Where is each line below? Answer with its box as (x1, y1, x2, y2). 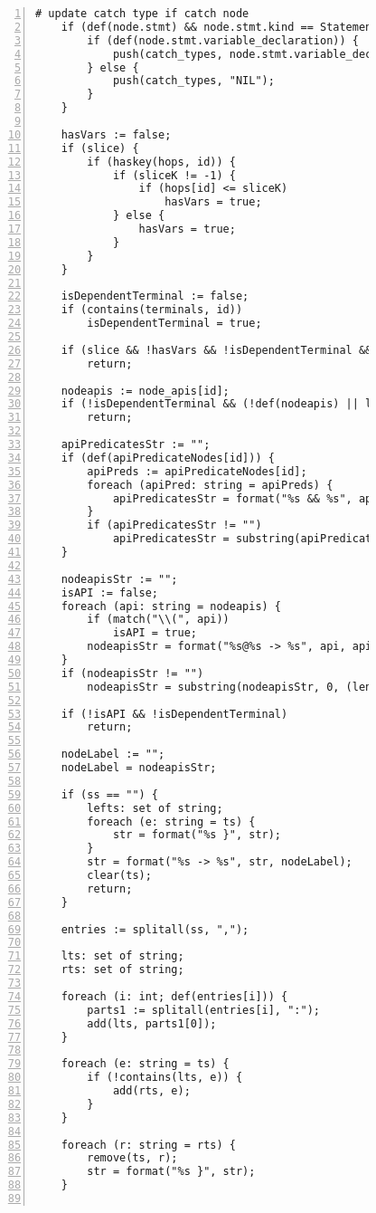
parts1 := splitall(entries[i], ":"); (87, 1003, 320, 1017)
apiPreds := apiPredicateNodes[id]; (87, 464, 307, 478)
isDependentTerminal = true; (87, 317, 262, 330)
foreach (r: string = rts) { (61, 1138, 236, 1151)
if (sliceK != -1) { (112, 168, 236, 182)
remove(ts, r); (87, 1151, 178, 1165)
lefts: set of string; (87, 801, 223, 815)
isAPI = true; (112, 626, 197, 640)
